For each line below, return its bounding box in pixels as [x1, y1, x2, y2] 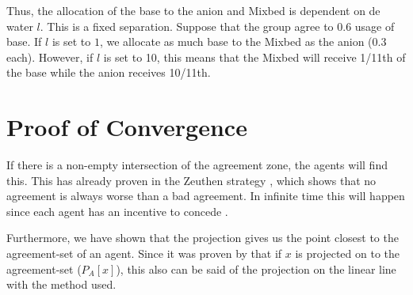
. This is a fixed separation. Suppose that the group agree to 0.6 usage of [40, 17, 395, 34]
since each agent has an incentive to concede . [6, 202, 228, 219]
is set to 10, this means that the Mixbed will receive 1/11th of [103, 48, 406, 65]
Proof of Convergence [6, 111, 247, 143]
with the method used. [6, 276, 117, 293]
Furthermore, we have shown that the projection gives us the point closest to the [6, 229, 399, 246]
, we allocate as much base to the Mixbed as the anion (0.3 [99, 33, 387, 50]
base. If [6, 33, 42, 50]
